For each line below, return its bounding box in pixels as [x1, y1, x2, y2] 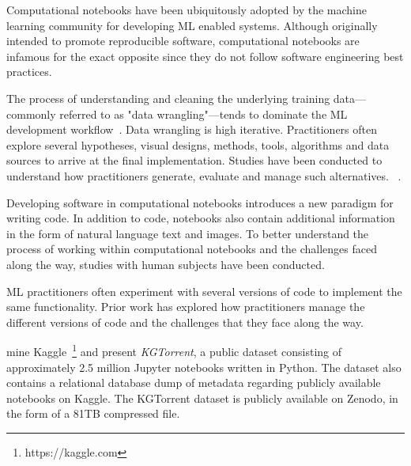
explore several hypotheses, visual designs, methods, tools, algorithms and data [6, 136, 390, 153]
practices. [6, 63, 52, 80]
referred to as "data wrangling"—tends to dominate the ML [59, 105, 348, 122]
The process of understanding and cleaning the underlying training [6, 89, 330, 106]
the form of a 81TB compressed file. [6, 405, 180, 422]
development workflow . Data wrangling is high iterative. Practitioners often [6, 121, 377, 138]
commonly [6, 105, 56, 122]
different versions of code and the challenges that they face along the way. [6, 313, 364, 330]
